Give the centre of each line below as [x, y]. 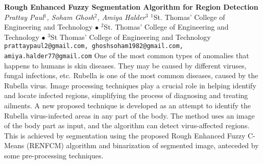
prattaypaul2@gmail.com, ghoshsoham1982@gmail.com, [94, 46]
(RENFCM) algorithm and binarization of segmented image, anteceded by [143, 145]
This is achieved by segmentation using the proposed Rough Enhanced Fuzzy [125, 135]
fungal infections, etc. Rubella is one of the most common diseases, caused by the [131, 75]
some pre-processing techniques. [54, 156]
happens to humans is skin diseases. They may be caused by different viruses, [125, 65]
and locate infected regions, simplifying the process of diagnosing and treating [126, 95]
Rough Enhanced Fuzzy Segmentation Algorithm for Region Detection [131, 7]
